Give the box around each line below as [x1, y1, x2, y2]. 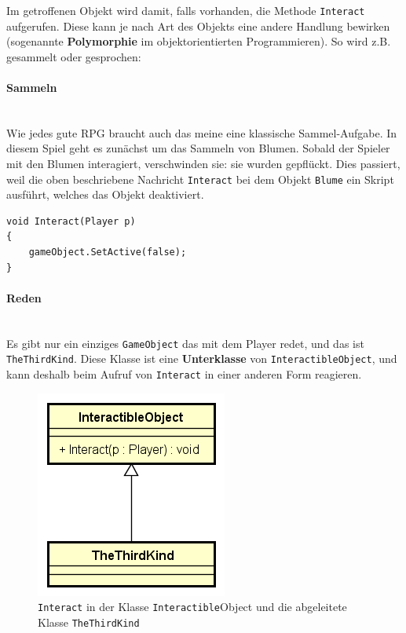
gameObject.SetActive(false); [28, 247, 187, 258]
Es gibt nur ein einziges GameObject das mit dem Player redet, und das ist [6, 335, 364, 351]
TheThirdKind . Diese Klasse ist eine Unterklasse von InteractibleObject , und [6, 350, 397, 367]
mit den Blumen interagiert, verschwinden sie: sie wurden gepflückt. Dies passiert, [6, 156, 401, 172]
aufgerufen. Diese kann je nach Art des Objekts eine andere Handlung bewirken [6, 17, 390, 34]
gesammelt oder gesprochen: [6, 48, 141, 64]
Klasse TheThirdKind [38, 613, 140, 630]
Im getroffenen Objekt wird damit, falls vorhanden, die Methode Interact [6, 2, 365, 18]
